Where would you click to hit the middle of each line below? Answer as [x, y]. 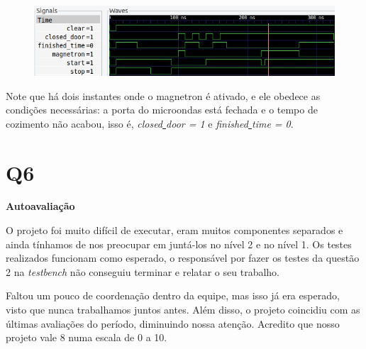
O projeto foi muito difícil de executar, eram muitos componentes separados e [174, 230]
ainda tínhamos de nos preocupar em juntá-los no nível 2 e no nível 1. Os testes [179, 244]
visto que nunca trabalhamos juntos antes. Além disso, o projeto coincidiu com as [183, 310]
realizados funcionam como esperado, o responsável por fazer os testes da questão [183, 258]
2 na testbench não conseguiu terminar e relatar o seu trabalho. [143, 271]
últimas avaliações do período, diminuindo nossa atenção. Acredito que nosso [173, 323]
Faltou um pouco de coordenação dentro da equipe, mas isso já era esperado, [173, 295]
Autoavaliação [40, 206]
